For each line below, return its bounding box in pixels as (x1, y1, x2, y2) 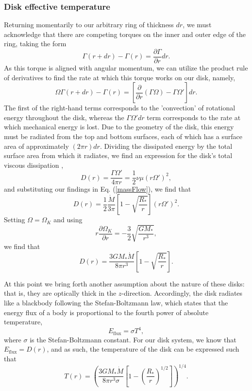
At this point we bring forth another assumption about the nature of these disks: (4, 278, 245, 288)
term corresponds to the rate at (147, 112, 241, 122)
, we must (183, 19, 212, 30)
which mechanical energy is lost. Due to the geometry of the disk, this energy (4, 122, 234, 132)
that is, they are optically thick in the (4, 288, 117, 298)
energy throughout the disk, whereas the (4, 112, 124, 122)
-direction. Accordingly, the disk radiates (121, 288, 243, 298)
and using (53, 214, 83, 225)
